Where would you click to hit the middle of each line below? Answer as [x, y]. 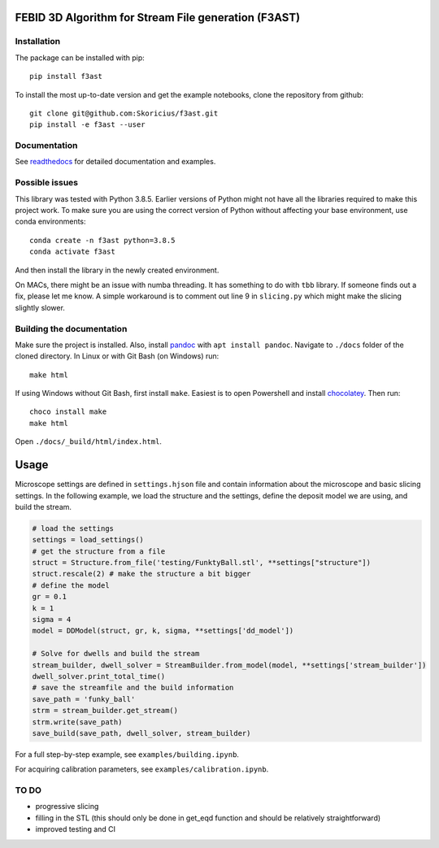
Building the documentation [71, 328]
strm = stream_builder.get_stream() [105, 711]
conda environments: [50, 222]
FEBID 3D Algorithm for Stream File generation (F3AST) [158, 17]
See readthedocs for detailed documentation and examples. [115, 162]
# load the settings [73, 528]
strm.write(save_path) [77, 722]
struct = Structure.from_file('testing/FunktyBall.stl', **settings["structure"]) [202, 563]
